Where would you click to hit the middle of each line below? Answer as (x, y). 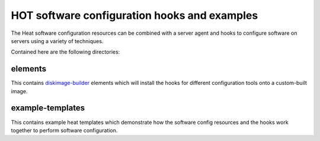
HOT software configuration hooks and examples (135, 15)
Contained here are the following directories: (65, 52)
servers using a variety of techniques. (57, 41)
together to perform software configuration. (64, 130)
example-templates (48, 108)
